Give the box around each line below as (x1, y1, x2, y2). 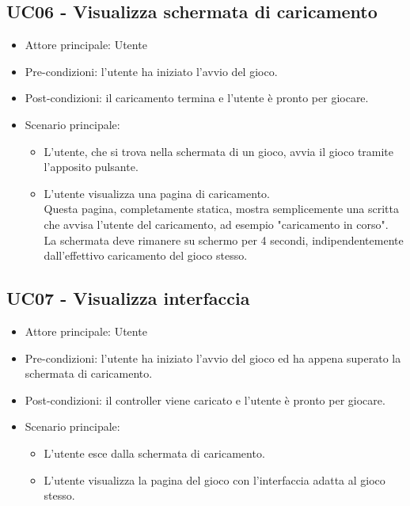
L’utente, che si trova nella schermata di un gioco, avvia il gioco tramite (44, 143, 394, 159)
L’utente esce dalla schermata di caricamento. (44, 444, 265, 461)
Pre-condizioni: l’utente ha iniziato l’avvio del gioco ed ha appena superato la (25, 349, 401, 366)
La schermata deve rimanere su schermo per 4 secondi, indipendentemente (44, 231, 404, 248)
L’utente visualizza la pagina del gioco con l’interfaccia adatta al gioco (44, 471, 385, 488)
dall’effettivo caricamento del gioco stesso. (44, 247, 248, 264)
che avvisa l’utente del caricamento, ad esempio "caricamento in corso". (44, 215, 389, 232)
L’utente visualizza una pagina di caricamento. (44, 185, 270, 201)
